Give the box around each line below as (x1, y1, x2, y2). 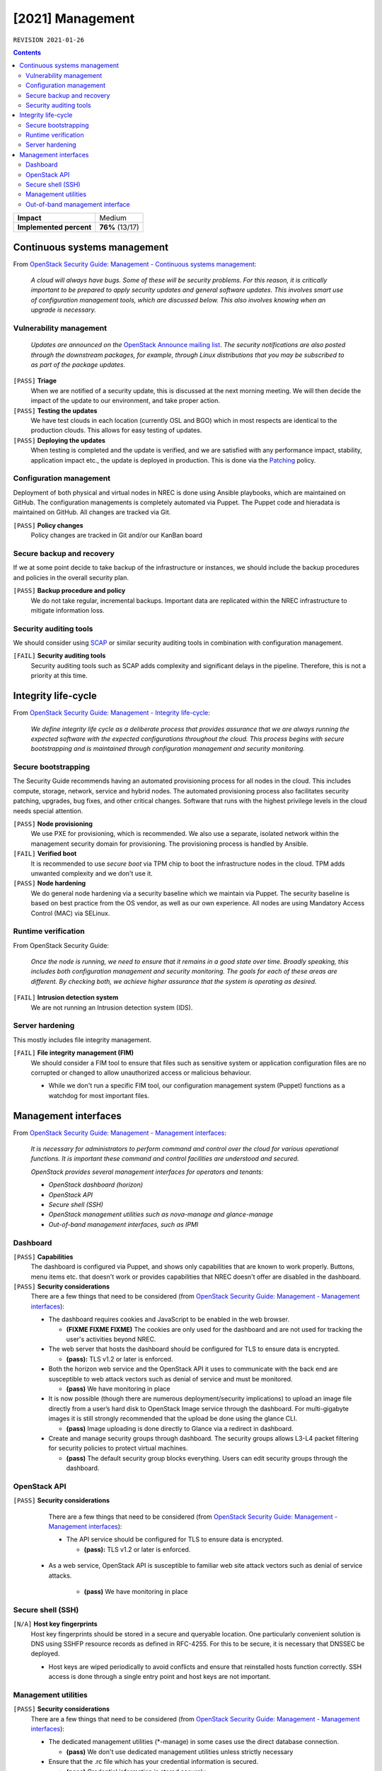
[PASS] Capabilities (13, 1252, 74, 1261)
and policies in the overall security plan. (13, 573, 129, 582)
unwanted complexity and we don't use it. (30, 868, 154, 878)
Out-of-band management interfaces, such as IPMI (48, 1220, 199, 1228)
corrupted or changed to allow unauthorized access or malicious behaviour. (30, 1068, 251, 1077)
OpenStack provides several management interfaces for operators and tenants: (30, 1167, 264, 1176)
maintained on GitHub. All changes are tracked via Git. (13, 508, 171, 516)
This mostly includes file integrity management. (13, 1035, 152, 1044)
